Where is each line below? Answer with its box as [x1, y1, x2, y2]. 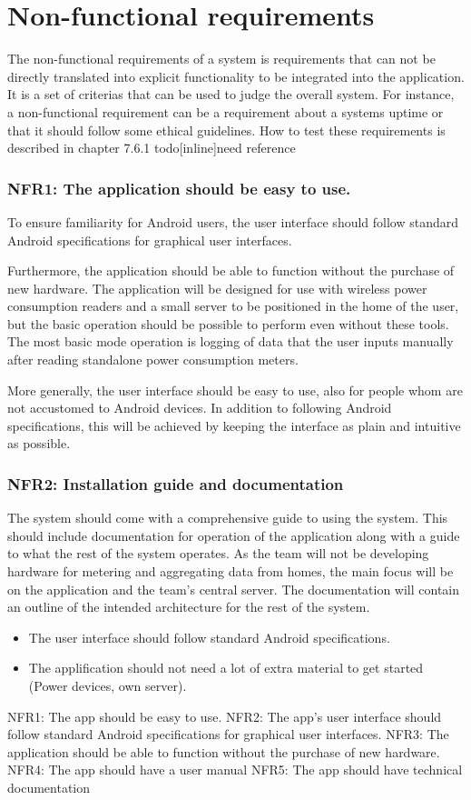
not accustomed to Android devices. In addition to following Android [7, 398, 392, 417]
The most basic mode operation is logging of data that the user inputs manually [7, 332, 454, 351]
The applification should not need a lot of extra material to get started [28, 658, 424, 677]
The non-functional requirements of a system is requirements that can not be [7, 49, 436, 68]
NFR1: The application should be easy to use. [7, 176, 351, 199]
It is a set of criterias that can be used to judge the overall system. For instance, [7, 85, 455, 104]
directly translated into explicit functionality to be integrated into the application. [7, 66, 465, 85]
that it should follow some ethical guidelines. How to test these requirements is [7, 120, 446, 139]
